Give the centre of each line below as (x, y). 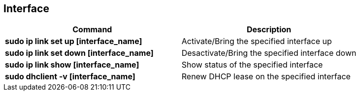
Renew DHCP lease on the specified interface (266, 77)
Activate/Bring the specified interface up (257, 41)
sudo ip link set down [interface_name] (79, 53)
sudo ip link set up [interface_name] (74, 41)
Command (92, 30)
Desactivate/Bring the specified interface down (269, 53)
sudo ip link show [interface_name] (72, 65)
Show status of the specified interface (252, 65)
